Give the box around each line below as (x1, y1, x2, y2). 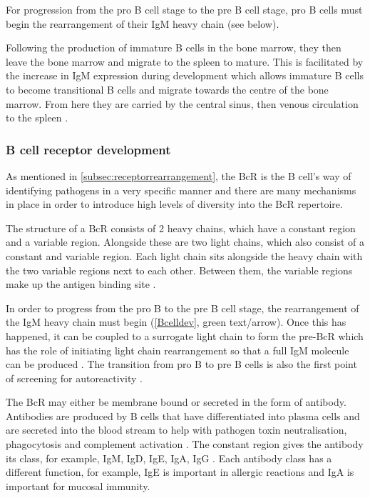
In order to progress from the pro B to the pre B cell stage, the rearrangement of (6, 300, 359, 315)
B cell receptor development (6, 140, 171, 158)
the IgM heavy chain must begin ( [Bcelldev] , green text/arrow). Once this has (6, 314, 346, 329)
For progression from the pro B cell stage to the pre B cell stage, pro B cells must (6, 2, 363, 16)
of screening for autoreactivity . (6, 370, 143, 385)
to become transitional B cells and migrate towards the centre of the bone (6, 81, 329, 96)
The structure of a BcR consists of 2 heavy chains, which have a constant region (6, 220, 356, 235)
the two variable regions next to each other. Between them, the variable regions (6, 262, 353, 277)
